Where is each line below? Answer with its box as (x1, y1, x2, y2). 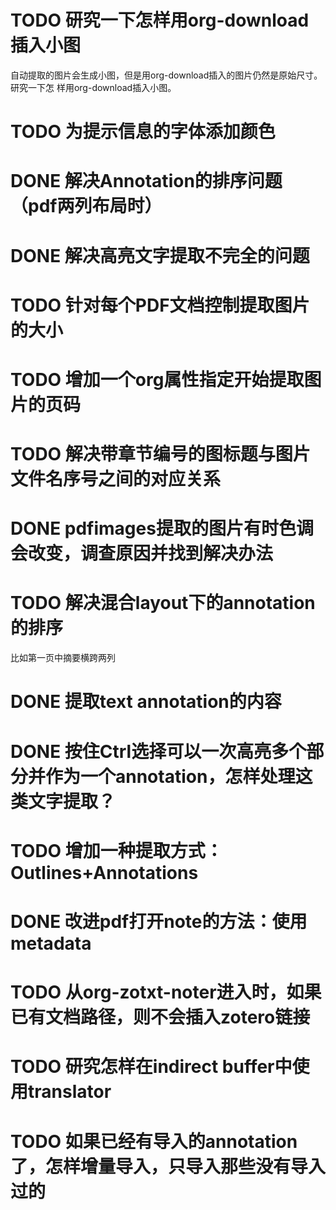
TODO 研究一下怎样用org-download (10, 9, 310, 32)
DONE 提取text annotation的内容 (10, 691, 282, 713)
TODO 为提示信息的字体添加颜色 (10, 121, 276, 143)
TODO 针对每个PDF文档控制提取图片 (10, 294, 310, 316)
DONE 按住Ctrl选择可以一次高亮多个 (10, 740, 307, 763)
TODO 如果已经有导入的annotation (10, 1130, 298, 1153)
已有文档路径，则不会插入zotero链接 (10, 1006, 311, 1029)
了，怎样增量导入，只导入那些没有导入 (10, 1155, 327, 1178)
